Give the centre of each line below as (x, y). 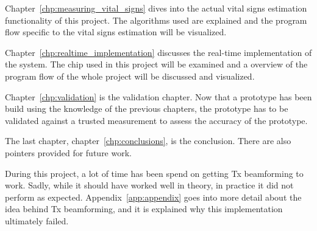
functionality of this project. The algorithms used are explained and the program (156, 20)
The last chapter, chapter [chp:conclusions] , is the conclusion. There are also (148, 141)
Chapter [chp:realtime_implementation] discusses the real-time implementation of (158, 52)
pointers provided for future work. (68, 152)
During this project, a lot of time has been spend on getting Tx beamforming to (154, 173)
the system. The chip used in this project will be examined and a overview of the (156, 64)
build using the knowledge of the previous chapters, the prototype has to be (147, 109)
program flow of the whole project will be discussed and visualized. (130, 76)
